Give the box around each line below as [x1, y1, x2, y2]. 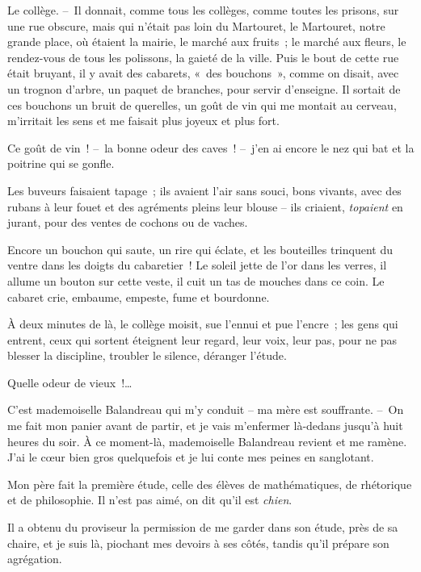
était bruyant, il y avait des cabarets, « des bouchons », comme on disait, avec [7, 65, 399, 81]
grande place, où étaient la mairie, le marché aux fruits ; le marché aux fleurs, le [7, 33, 406, 50]
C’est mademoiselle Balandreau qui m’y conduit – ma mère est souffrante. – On [7, 401, 404, 418]
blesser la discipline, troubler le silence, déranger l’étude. [7, 347, 287, 364]
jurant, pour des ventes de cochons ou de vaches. [7, 214, 248, 231]
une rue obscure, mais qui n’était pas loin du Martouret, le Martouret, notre [7, 17, 385, 34]
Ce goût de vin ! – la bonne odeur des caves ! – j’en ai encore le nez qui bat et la [7, 139, 415, 156]
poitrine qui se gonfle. [7, 155, 115, 172]
